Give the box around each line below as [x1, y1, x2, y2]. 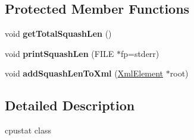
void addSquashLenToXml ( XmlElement [5, 67, 164, 79]
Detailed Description [5, 96, 135, 114]
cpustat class [5, 124, 51, 136]
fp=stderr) [120, 47, 159, 59]
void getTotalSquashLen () [5, 27, 112, 40]
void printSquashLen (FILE [5, 47, 114, 59]
